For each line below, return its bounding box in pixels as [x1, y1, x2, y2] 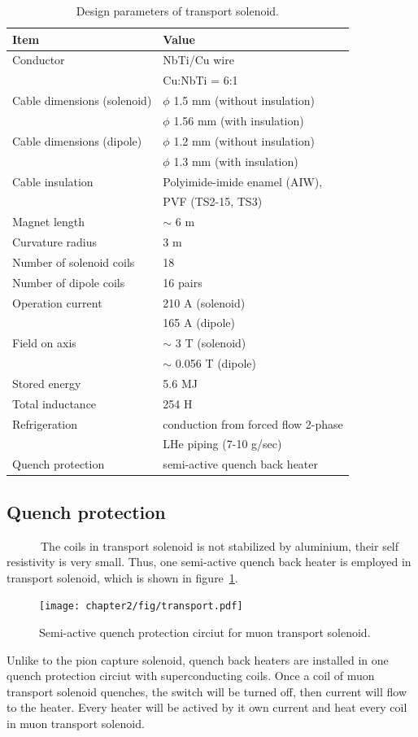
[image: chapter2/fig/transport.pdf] [39, 600, 243, 613]
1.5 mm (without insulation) [173, 92, 315, 109]
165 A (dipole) [163, 314, 236, 331]
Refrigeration [12, 415, 78, 432]
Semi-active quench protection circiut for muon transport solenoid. [39, 624, 371, 641]
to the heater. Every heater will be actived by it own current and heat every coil [7, 699, 407, 716]
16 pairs [163, 273, 202, 290]
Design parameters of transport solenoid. [76, 2, 279, 19]
